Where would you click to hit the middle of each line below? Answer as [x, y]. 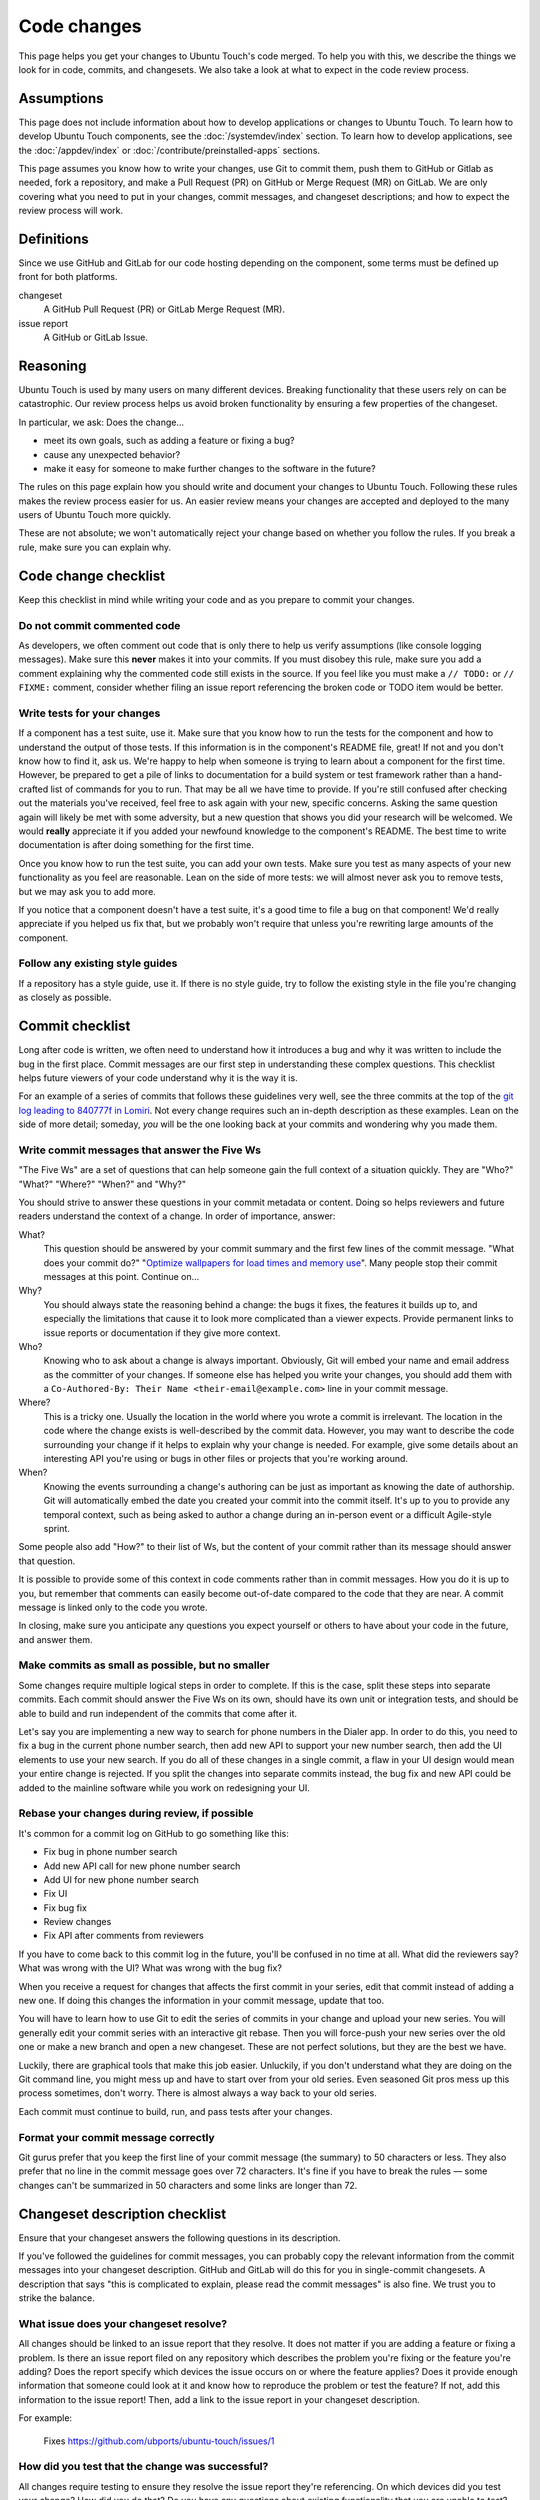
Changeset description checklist [122, 2213]
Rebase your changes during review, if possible [136, 1813]
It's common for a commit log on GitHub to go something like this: [153, 1833]
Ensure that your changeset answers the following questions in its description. [179, 2237]
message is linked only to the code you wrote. [113, 1607]
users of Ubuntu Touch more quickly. [95, 515]
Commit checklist [74, 1026]
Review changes [77, 1922]
